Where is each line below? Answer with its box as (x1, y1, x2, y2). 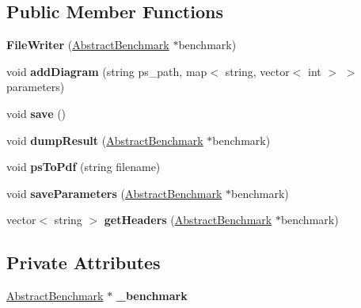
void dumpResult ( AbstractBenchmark (6, 131, 203, 148)
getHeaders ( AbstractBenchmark (104, 211, 272, 228)
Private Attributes (6, 250, 161, 275)
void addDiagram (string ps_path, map (6, 63, 207, 79)
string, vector (225, 63, 290, 79)
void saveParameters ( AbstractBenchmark (6, 184, 222, 201)
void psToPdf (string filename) (6, 158, 161, 175)
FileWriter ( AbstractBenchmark (6, 36, 169, 53)
